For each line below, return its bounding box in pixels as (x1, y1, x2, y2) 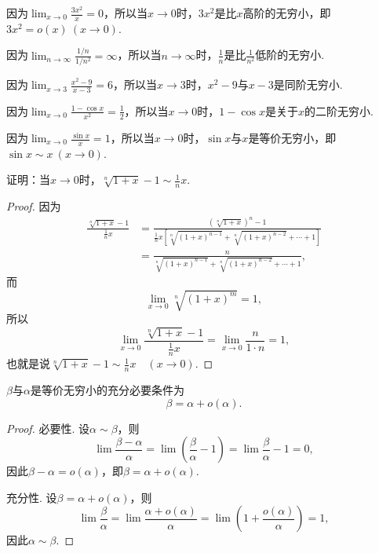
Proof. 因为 (6, 198, 61, 214)
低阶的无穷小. (255, 46, 325, 63)
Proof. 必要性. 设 (6, 419, 90, 436)
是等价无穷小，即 (248, 130, 337, 146)
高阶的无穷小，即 (242, 5, 331, 20)
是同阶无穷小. (273, 76, 343, 93)
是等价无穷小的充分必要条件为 (30, 381, 184, 397)
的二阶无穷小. (304, 102, 374, 119)
